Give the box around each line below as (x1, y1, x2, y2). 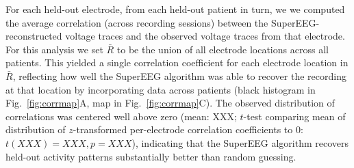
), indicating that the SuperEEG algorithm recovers (131, 135, 349, 150)
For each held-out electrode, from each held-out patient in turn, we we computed (5, 2, 345, 16)
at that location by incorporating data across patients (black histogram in (5, 82, 316, 96)
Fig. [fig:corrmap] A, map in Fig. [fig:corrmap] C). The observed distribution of (5, 96, 335, 110)
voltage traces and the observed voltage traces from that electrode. (65, 29, 345, 43)
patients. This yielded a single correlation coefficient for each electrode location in (5, 55, 349, 70)
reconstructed (5, 29, 62, 43)
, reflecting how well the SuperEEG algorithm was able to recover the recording (12, 68, 346, 83)
